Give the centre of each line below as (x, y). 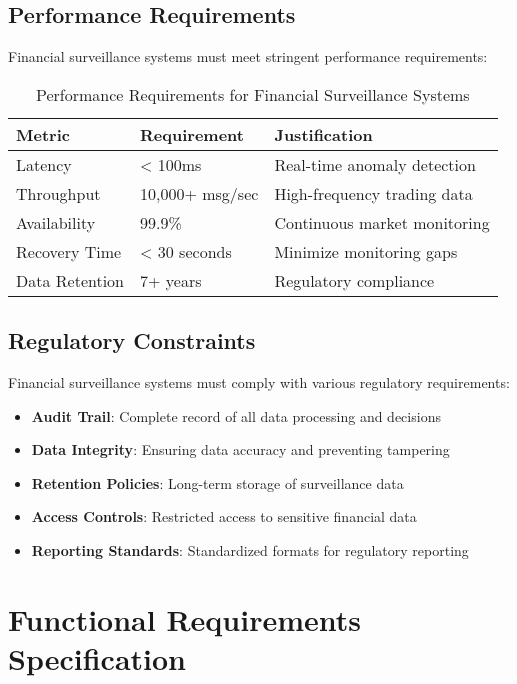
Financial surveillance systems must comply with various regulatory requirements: (259, 382)
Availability (56, 222)
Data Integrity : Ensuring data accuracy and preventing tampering (240, 449)
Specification (97, 657)
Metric (43, 134)
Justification (323, 134)
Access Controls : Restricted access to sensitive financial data (224, 516)
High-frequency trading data (373, 193)
